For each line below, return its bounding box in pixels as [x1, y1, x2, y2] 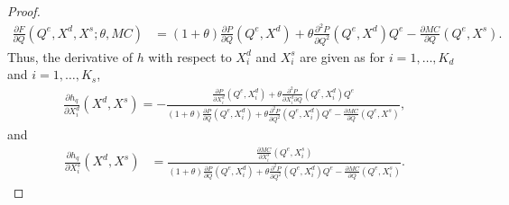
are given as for [300, 47, 385, 66]
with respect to [148, 47, 232, 66]
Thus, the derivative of [7, 47, 133, 66]
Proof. [7, 2, 41, 20]
